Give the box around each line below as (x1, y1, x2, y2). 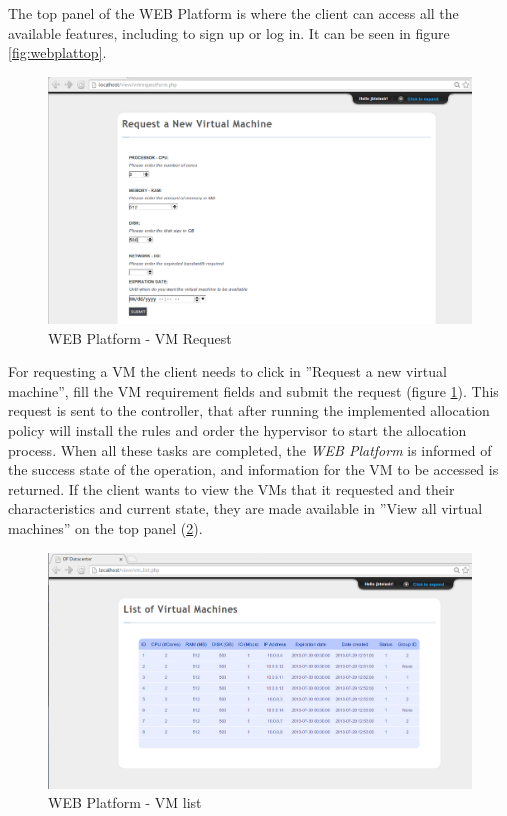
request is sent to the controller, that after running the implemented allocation (8, 400, 490, 421)
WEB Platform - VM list (48, 792, 202, 813)
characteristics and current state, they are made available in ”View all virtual (8, 498, 483, 519)
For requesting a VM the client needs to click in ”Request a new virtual (8, 361, 447, 382)
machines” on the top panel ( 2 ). (8, 517, 203, 538)
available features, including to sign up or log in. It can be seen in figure (8, 22, 450, 43)
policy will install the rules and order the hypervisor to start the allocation (8, 419, 467, 440)
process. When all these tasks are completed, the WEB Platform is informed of (8, 439, 492, 460)
